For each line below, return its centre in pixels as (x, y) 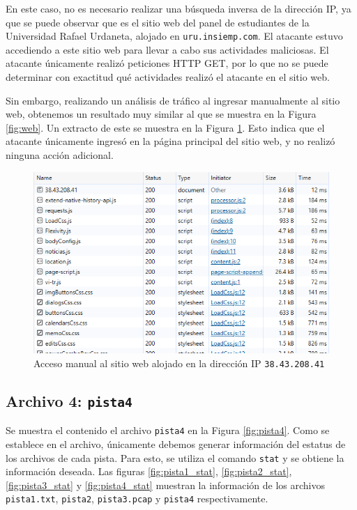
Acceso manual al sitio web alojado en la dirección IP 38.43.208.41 (179, 363)
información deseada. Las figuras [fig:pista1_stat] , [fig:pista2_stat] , (149, 471)
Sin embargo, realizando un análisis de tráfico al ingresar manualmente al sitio (173, 100)
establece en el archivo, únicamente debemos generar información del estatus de (176, 443)
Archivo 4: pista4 (69, 400)
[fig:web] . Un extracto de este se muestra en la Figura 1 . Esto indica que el (165, 127)
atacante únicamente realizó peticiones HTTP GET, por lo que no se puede (167, 63)
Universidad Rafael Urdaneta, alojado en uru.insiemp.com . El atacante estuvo (174, 36)
